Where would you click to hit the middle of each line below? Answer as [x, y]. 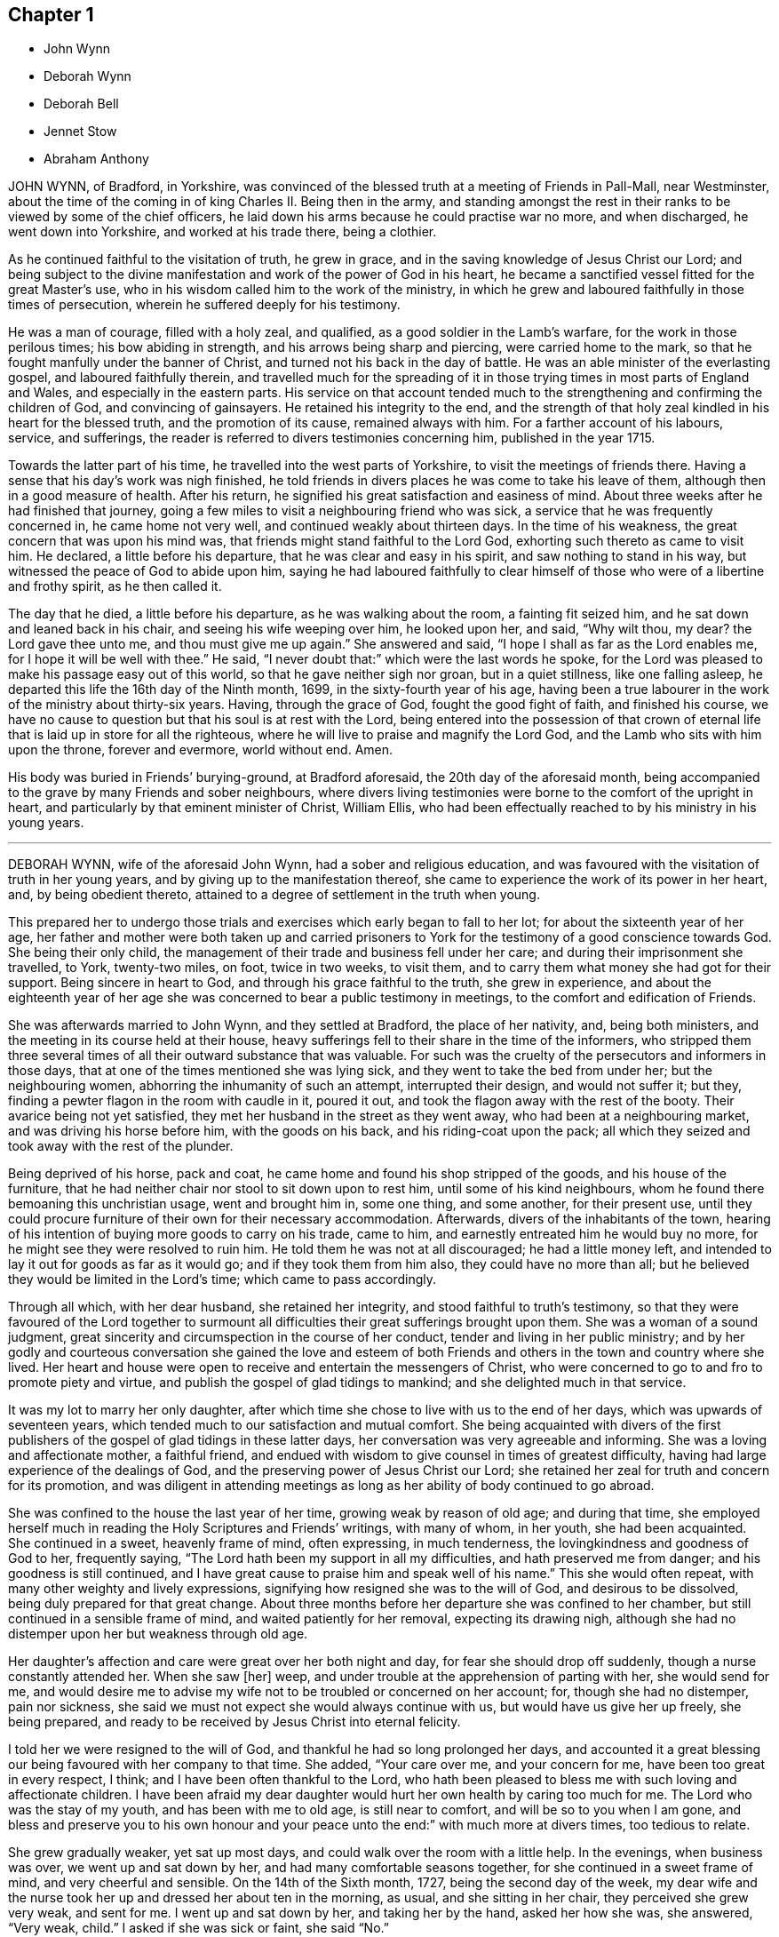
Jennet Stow [80, 132]
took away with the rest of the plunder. [121, 1146]
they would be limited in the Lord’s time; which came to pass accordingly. [223, 1279]
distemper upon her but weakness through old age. [158, 1634]
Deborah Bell [81, 104]
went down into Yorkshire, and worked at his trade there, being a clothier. [223, 232]
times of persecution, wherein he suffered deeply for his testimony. [204, 305]
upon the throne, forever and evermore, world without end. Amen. [201, 750]
